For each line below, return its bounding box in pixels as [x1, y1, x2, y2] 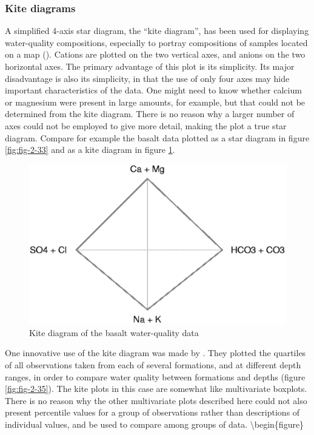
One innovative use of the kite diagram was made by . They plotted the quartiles [5, 346, 306, 359]
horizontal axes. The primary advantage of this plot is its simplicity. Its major [5, 60, 295, 72]
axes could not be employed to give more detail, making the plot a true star [5, 119, 287, 132]
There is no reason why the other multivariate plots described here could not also [5, 394, 307, 406]
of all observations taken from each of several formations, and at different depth [5, 359, 301, 371]
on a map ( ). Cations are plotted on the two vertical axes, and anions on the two [5, 48, 306, 61]
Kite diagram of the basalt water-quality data [29, 326, 199, 339]
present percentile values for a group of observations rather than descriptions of [5, 406, 300, 419]
